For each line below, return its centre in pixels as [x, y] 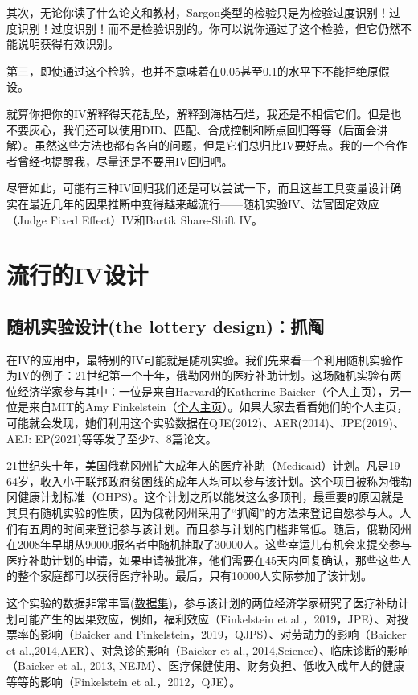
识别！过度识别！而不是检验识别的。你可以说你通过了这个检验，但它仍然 [209, 28]
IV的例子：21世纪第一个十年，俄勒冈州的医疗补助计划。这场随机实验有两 [209, 375]
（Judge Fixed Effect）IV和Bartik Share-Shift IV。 [135, 219]
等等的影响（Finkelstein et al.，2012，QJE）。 [124, 681]
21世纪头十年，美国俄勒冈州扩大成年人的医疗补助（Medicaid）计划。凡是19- [205, 465]
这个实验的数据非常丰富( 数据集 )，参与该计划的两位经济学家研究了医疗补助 [202, 603]
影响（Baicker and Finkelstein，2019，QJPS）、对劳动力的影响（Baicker [223, 634]
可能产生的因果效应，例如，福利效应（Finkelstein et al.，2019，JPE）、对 [207, 618]
